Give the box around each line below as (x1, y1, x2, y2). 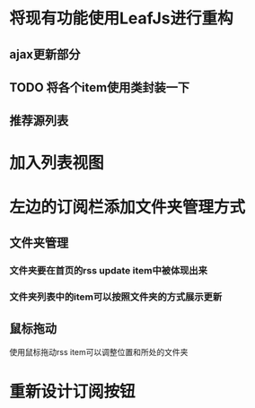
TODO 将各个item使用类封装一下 (9, 80, 190, 95)
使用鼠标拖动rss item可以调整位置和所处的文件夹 (9, 346, 189, 357)
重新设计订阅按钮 (9, 381, 136, 402)
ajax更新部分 (9, 47, 81, 62)
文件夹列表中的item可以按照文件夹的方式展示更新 (9, 291, 223, 303)
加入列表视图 (9, 152, 105, 173)
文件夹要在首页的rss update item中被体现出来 (9, 265, 208, 277)
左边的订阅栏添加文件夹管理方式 (9, 196, 246, 217)
